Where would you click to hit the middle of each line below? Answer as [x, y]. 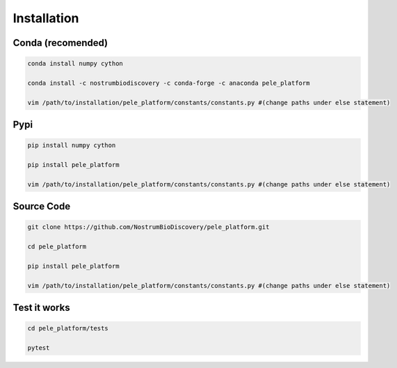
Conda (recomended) [60, 43]
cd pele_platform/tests [68, 328]
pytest [39, 348]
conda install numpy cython [75, 64]
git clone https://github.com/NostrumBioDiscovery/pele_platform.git [148, 227]
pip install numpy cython [72, 145]
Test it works [41, 308]
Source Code [42, 206]
